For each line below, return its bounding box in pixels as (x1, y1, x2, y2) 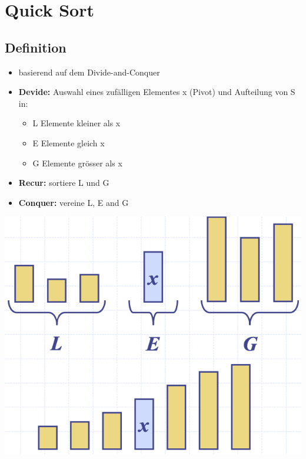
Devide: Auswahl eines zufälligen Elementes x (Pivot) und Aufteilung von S (18, 86, 295, 98)
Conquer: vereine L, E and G (18, 196, 129, 208)
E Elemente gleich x (32, 136, 105, 149)
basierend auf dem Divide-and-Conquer (18, 65, 160, 78)
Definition (5, 38, 66, 56)
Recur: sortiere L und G (18, 176, 109, 189)
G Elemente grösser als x (32, 156, 122, 169)
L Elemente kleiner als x (32, 117, 121, 129)
